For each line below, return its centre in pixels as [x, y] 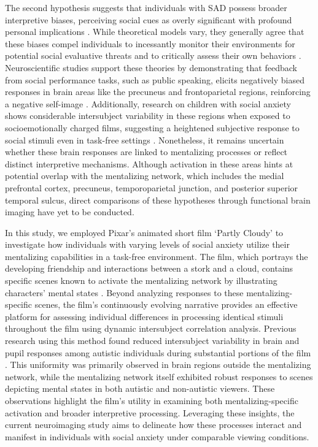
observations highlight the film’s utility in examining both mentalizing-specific [152, 400]
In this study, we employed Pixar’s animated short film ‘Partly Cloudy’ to [144, 232]
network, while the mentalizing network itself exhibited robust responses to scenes [159, 376]
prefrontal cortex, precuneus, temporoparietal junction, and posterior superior [152, 187]
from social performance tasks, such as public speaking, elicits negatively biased [155, 79]
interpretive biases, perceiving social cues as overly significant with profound [149, 19]
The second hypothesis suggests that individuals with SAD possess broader [146, 7]
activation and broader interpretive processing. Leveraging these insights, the [150, 412]
